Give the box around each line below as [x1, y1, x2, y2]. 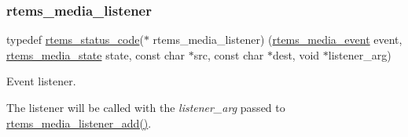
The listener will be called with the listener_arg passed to [6, 99, 285, 115]
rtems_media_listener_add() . [6, 114, 152, 131]
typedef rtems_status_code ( [6, 31, 144, 48]
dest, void [272, 46, 320, 63]
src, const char [193, 46, 264, 63]
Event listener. [6, 73, 76, 89]
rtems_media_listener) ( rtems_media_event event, [153, 31, 402, 48]
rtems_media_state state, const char [6, 46, 186, 63]
